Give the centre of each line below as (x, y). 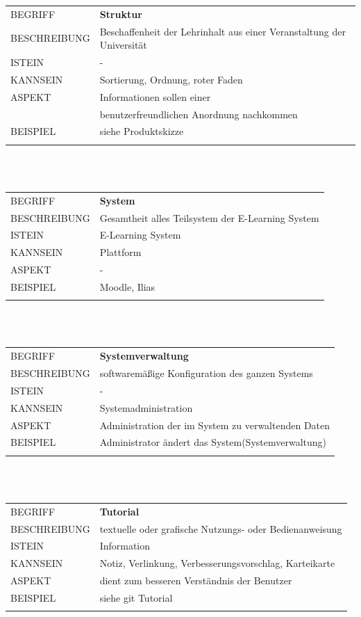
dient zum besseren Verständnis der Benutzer (196, 580)
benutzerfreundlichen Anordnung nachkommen (199, 114)
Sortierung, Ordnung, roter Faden (171, 79)
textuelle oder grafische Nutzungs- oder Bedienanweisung (221, 528)
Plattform (120, 252)
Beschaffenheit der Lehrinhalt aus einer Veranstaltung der (223, 31)
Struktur (121, 14)
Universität (123, 45)
